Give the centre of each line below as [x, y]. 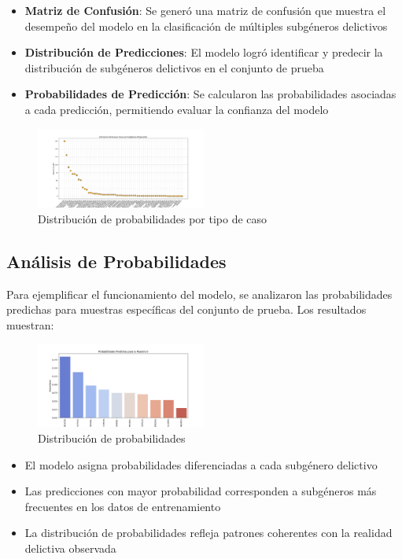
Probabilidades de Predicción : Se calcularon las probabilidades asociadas [210, 94]
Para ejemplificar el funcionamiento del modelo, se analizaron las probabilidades [199, 294]
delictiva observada [70, 548]
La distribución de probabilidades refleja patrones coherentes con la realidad [208, 533]
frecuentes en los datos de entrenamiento [123, 506]
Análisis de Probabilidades [116, 261]
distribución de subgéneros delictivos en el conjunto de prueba [174, 67]
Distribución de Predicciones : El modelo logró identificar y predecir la [204, 52]
